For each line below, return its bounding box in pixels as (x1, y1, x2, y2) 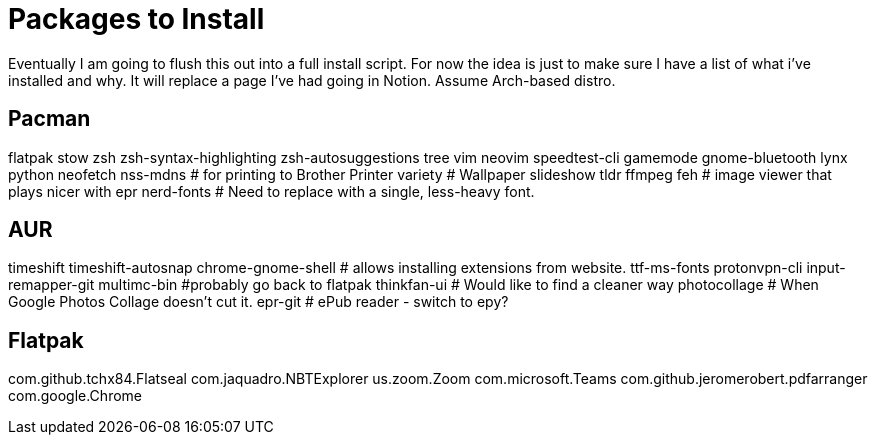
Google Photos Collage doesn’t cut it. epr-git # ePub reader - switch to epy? (8, 293, 509, 311)
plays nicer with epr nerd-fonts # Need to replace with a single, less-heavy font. (8, 182, 535, 200)
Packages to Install (8, 2, 265, 36)
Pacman (8, 106, 91, 132)
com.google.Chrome (8, 387, 142, 405)
